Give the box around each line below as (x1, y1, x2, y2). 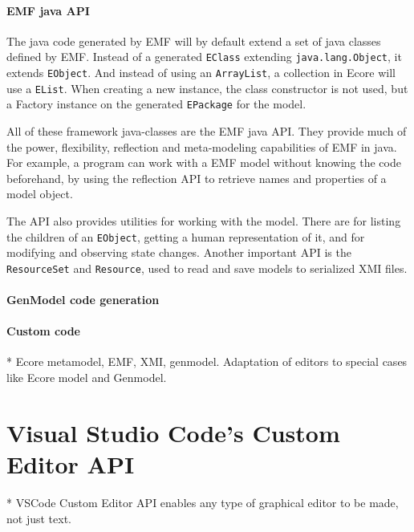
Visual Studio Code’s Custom (6, 416, 340, 449)
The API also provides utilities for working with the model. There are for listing (6, 212, 401, 229)
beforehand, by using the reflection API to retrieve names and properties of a (6, 169, 387, 186)
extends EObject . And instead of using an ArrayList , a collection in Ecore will (6, 64, 396, 81)
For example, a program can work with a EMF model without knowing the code (6, 154, 401, 171)
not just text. (6, 510, 71, 526)
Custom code (6, 323, 80, 339)
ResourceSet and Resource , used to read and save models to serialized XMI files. (6, 259, 408, 276)
